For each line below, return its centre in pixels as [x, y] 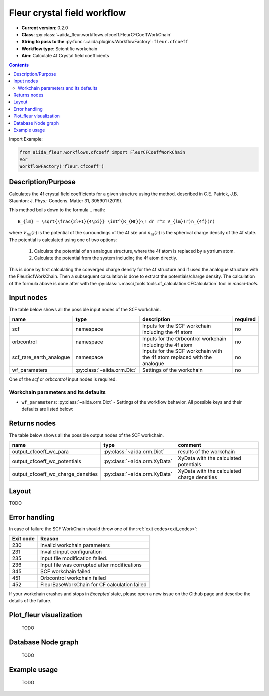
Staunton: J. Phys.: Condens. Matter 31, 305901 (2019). [66, 201]
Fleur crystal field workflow [67, 13]
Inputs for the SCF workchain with [182, 351]
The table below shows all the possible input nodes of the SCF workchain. [85, 310]
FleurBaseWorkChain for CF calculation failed [94, 584]
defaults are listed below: [48, 409]
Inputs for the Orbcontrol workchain [184, 338]
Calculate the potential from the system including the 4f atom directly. [106, 258]
